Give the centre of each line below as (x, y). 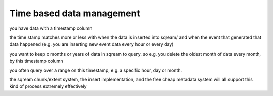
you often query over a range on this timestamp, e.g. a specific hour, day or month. (96, 70)
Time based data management (75, 13)
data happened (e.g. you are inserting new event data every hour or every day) (92, 44)
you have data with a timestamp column (51, 28)
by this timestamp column (36, 61)
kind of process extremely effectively (48, 86)
